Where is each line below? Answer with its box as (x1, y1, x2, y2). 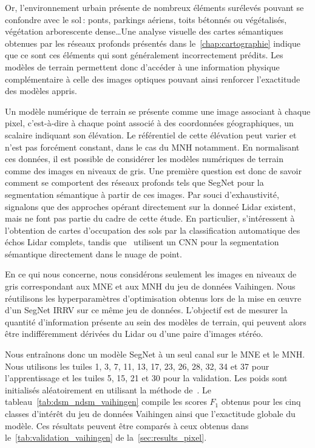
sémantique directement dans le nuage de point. (5, 247, 182, 260)
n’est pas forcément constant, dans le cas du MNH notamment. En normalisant (5, 140, 300, 153)
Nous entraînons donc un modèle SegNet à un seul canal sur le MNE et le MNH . (5, 348, 305, 361)
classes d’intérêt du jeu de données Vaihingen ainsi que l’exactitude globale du (5, 407, 296, 419)
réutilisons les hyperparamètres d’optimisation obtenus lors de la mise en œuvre (5, 291, 302, 304)
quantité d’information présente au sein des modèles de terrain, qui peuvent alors (5, 315, 307, 328)
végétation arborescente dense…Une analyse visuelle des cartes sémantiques (5, 25, 283, 38)
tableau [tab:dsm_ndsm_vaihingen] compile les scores (5, 395, 207, 408)
